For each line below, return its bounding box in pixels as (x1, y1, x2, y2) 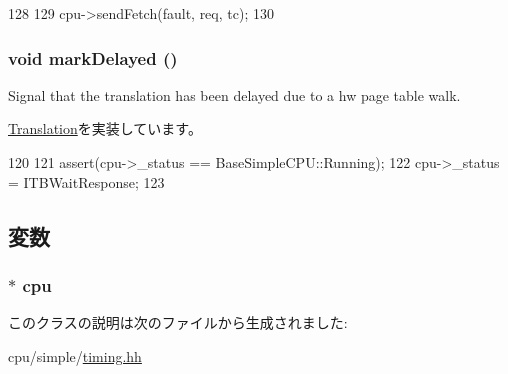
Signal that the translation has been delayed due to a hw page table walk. (8, 84, 461, 105)
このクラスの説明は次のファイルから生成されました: (8, 312, 348, 333)
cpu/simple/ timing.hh (8, 345, 142, 366)
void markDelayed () (8, 45, 178, 70)
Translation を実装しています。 (8, 118, 202, 139)
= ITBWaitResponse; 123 (8, 171, 165, 192)
